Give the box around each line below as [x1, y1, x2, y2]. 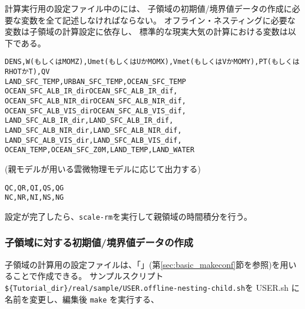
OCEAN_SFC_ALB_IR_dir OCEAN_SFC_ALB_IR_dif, [5, 87, 178, 96]
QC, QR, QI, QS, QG [5, 183, 64, 192]
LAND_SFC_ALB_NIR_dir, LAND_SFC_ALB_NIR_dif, [5, 126, 182, 135]
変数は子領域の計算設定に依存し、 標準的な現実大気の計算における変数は [5, 25, 288, 38]
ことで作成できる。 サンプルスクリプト [12, 270, 164, 282]
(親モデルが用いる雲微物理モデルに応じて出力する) [5, 162, 201, 174]
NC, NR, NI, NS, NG [5, 193, 64, 202]
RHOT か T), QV [5, 68, 50, 76]
